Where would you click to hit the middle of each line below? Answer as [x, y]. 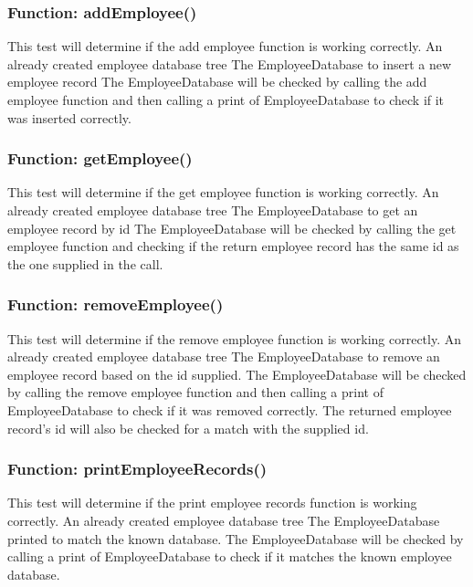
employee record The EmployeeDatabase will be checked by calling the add [217, 82]
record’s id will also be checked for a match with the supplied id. [188, 428]
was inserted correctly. [69, 117]
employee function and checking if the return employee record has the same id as [233, 246]
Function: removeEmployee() [116, 304]
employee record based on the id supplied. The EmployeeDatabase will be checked [237, 374]
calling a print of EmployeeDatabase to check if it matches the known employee [230, 556]
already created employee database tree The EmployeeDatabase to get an [213, 210]
